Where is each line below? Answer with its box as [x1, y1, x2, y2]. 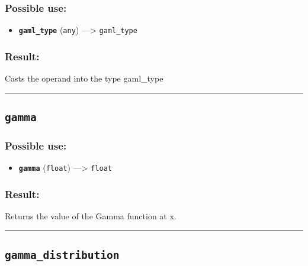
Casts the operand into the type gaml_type [5, 72, 163, 85]
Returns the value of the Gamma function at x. [5, 210, 177, 222]
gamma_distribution [5, 249, 120, 262]
